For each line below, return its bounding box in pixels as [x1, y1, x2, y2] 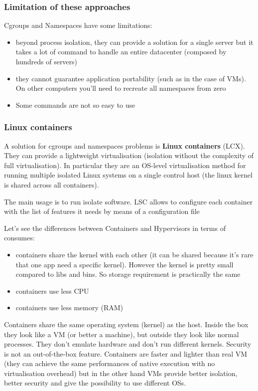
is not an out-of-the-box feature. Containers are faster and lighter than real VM [4, 348, 248, 359]
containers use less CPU [15, 285, 89, 296]
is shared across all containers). [4, 179, 99, 190]
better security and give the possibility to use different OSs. [4, 378, 186, 388]
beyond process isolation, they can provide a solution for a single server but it [15, 36, 254, 47]
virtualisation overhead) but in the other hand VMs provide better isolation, [4, 368, 238, 378]
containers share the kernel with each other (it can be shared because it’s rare [15, 249, 254, 259]
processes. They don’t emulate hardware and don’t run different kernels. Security [4, 339, 252, 349]
